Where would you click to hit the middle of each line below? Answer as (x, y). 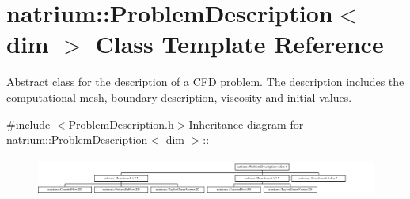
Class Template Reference (239, 44)
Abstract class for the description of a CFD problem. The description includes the (205, 82)
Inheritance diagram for (246, 124)
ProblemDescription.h (121, 124)
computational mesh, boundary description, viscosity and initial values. (179, 97)
